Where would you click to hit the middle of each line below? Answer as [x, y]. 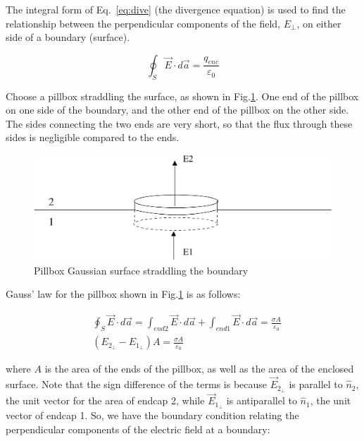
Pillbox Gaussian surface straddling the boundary [141, 270]
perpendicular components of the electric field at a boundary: [138, 429]
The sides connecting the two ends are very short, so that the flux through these [179, 123]
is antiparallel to [262, 400]
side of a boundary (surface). [68, 37]
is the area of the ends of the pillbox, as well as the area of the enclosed [199, 369]
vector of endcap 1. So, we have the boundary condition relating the [152, 415]
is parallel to [316, 384]
